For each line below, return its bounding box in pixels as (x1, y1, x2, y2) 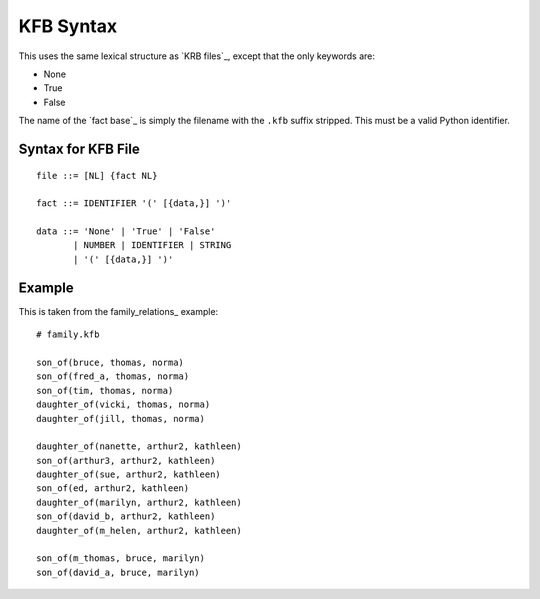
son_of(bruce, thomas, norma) (36, 356, 185, 368)
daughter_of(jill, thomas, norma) (36, 413, 205, 424)
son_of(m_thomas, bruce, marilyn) (36, 553, 205, 564)
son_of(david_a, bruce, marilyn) (36, 566, 200, 578)
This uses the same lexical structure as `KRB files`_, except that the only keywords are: (18, 50, 375, 62)
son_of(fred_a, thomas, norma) (36, 371, 190, 382)
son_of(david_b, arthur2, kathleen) (36, 511, 216, 522)
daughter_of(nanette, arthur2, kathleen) (36, 441, 242, 452)
